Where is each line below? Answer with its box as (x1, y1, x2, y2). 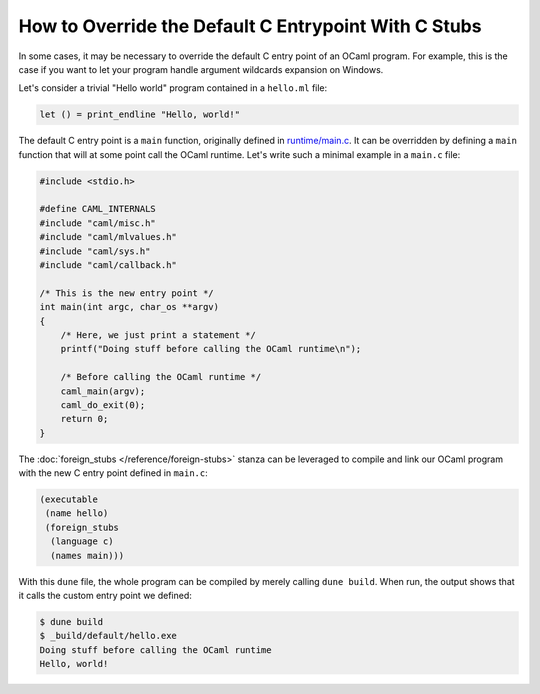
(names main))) (50, 550, 125, 561)
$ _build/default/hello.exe (39, 630, 177, 642)
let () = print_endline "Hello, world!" (39, 109, 240, 120)
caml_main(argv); (60, 385, 146, 397)
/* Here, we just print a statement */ (60, 329, 257, 340)
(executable (39, 494, 99, 505)
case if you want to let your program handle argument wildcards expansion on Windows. (18, 63, 384, 75)
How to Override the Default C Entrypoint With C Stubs (18, 15, 482, 37)
